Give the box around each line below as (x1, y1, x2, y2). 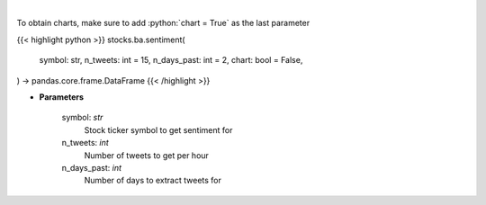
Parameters (39, 91, 85, 102)
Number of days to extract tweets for (84, 175, 222, 186)
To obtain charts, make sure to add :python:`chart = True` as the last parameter (16, 18, 310, 29)
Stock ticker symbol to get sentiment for (84, 124, 233, 135)
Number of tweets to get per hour (84, 149, 209, 161)
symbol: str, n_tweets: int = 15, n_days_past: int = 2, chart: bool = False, (39, 55, 303, 66)
